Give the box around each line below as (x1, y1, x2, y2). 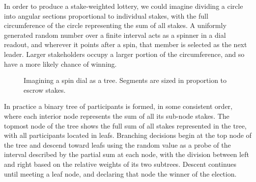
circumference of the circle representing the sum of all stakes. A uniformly (4, 20, 227, 30)
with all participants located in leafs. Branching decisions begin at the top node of (4, 130, 252, 140)
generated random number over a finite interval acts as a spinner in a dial (4, 29, 226, 40)
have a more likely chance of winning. (4, 58, 117, 69)
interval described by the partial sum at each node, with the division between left (4, 149, 249, 159)
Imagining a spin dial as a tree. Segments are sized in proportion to (24, 75, 227, 85)
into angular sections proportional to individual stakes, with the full (4, 10, 208, 21)
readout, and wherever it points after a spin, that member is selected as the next (4, 39, 247, 50)
